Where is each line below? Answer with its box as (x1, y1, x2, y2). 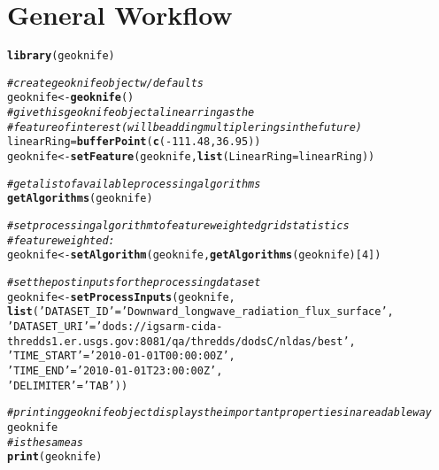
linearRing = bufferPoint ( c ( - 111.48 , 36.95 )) (7, 135, 261, 149)
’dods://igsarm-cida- (96, 320, 223, 333)
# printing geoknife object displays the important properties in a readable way (7, 406, 432, 420)
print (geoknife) (7, 451, 103, 464)
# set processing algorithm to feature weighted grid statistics (7, 220, 350, 233)
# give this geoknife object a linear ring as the (7, 106, 255, 119)
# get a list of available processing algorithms (7, 177, 261, 190)
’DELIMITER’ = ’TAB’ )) (7, 379, 128, 392)
